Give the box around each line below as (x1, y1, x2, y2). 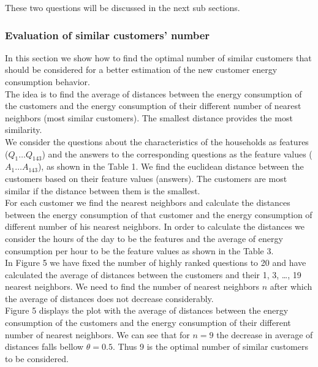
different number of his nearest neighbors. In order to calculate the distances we (5, 220, 305, 233)
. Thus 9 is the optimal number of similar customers (112, 340, 308, 353)
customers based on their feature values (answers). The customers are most (5, 172, 287, 184)
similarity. (5, 123, 42, 136)
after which (270, 280, 312, 293)
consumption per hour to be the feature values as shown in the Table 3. (5, 244, 274, 257)
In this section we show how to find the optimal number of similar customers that (5, 51, 312, 64)
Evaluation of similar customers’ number (5, 27, 210, 42)
